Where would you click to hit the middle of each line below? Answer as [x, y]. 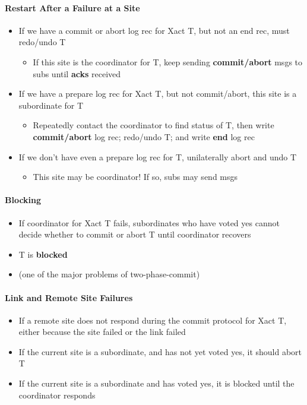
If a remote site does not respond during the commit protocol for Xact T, [153, 320]
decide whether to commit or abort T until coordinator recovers [135, 234]
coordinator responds [57, 395]
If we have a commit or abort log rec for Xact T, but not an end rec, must [154, 30]
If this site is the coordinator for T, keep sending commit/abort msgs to [168, 61]
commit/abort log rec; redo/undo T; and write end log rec [144, 136]
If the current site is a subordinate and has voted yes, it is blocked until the [156, 383]
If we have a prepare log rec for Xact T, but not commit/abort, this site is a [158, 94]
